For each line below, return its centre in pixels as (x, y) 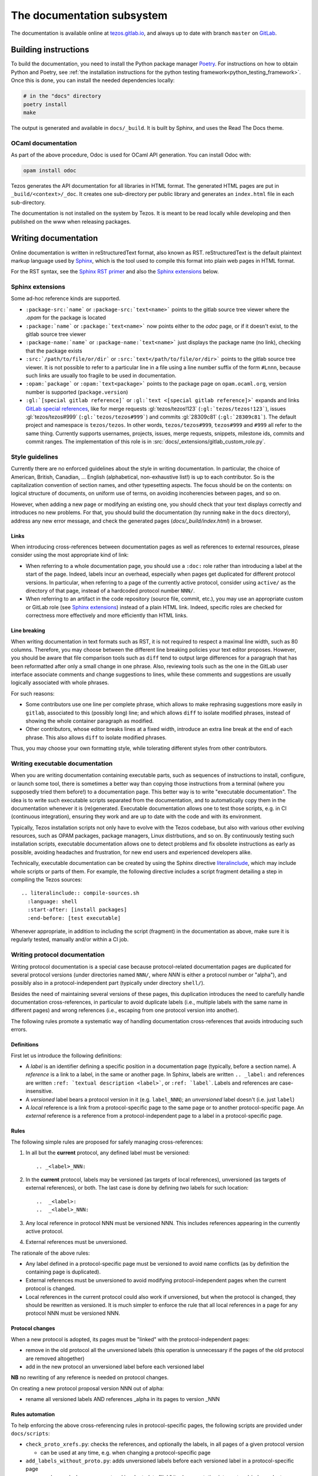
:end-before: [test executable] (74, 918)
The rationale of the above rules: (50, 1253)
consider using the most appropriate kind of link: (70, 555)
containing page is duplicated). (63, 1272)
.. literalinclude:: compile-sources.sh (80, 893)
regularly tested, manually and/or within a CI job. (70, 939)
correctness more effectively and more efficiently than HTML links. (107, 615)
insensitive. (39, 1091)
